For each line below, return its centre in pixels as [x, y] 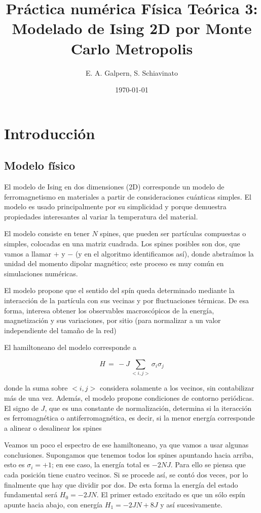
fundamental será [31, 494]
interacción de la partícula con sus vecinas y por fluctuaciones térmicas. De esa [126, 300]
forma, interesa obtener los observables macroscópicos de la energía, [109, 310]
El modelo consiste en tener [47, 233]
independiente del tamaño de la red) [60, 330]
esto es [14, 464]
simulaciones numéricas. [41, 273]
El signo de [21, 408]
